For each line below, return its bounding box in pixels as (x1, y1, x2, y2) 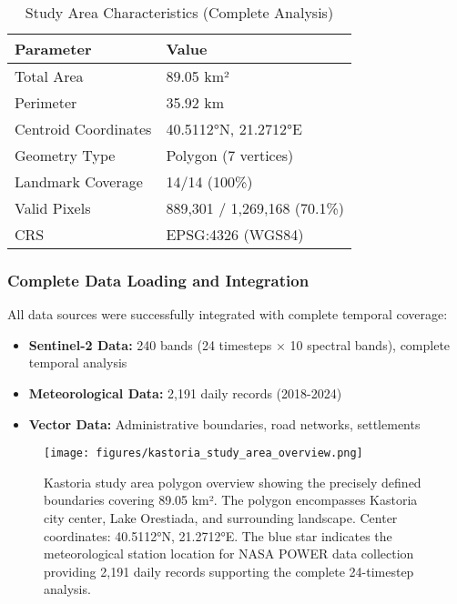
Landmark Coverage (15, 171, 143, 192)
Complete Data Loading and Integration (7, 268, 310, 291)
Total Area (15, 65, 84, 86)
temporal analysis (28, 353, 127, 372)
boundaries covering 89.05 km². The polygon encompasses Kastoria (44, 490, 418, 509)
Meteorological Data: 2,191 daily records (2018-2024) (28, 384, 342, 402)
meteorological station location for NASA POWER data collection (44, 544, 414, 563)
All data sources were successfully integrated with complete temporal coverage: (7, 305, 448, 324)
